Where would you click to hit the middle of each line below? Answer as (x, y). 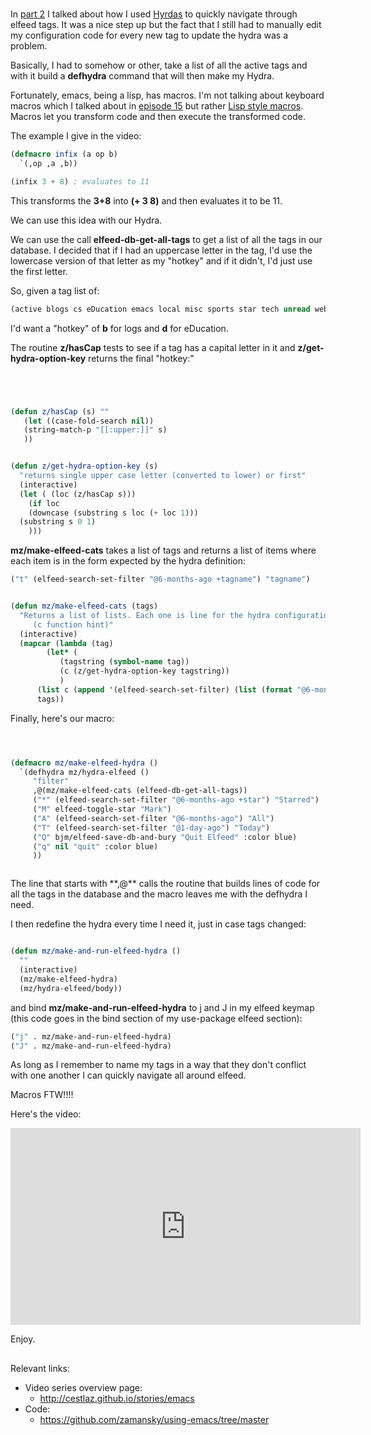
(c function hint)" (73, 624)
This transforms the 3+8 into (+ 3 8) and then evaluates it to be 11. (146, 200)
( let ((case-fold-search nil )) (89, 421)
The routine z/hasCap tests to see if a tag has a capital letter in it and (153, 347)
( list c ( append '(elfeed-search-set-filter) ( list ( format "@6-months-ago (198, 689)
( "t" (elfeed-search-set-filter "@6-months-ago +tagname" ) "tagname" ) (160, 579)
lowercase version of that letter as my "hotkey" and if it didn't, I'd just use (161, 260)
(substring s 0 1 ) (58, 522)
